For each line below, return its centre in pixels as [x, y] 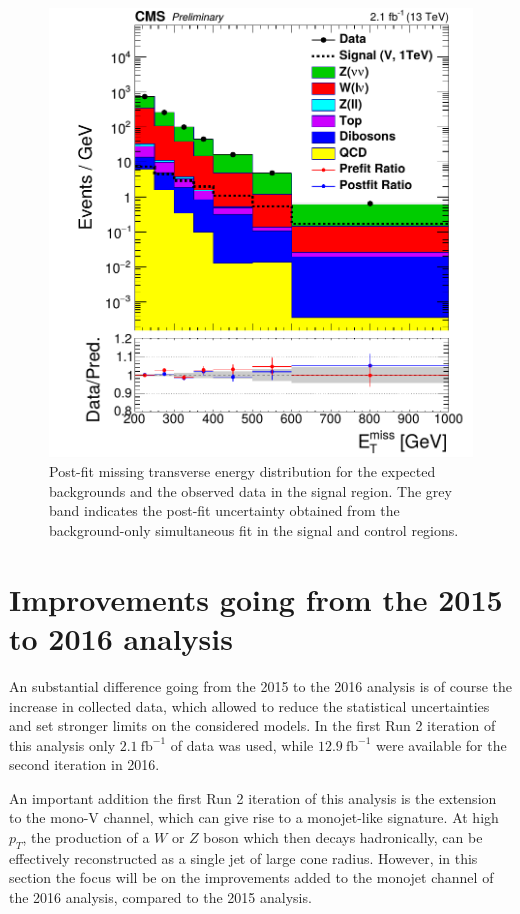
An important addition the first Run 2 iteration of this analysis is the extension [253, 797]
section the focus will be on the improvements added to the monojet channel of [251, 877]
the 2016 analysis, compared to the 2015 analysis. [160, 897]
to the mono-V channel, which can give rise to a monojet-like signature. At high [254, 817]
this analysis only [62, 744]
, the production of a [86, 837]
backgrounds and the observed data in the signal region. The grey [250, 490]
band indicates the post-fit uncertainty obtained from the [224, 510]
